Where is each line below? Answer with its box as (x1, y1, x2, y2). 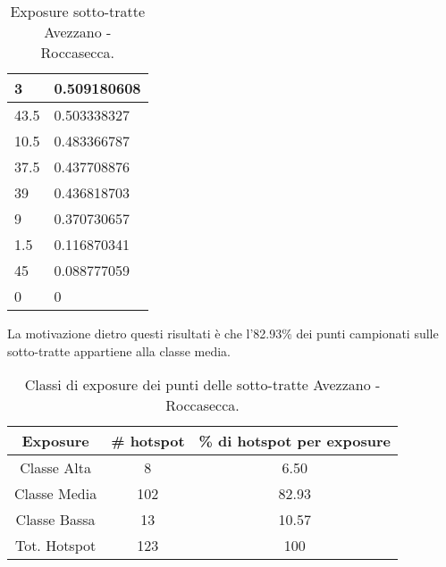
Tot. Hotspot (14, 535, 97, 556)
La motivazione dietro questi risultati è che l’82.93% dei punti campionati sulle (7, 324, 439, 342)
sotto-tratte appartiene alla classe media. (7, 341, 231, 360)
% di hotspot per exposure (198, 430, 391, 452)
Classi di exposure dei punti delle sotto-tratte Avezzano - (24, 374, 381, 396)
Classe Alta (20, 457, 91, 479)
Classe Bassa (15, 509, 96, 530)
